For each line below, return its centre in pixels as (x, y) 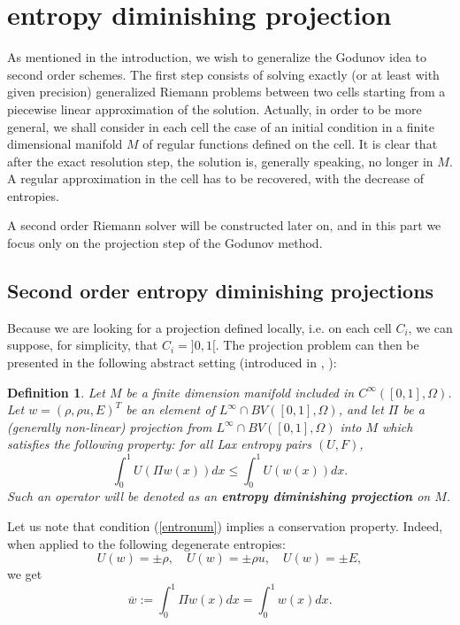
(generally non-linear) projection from (110, 426)
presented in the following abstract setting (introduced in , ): (172, 363)
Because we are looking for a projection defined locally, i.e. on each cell (199, 327)
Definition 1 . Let (56, 392)
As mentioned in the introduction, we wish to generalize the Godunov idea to (217, 57)
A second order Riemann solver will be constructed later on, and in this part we (224, 225)
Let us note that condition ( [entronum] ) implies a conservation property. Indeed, (225, 525)
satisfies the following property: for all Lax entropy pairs (159, 444)
